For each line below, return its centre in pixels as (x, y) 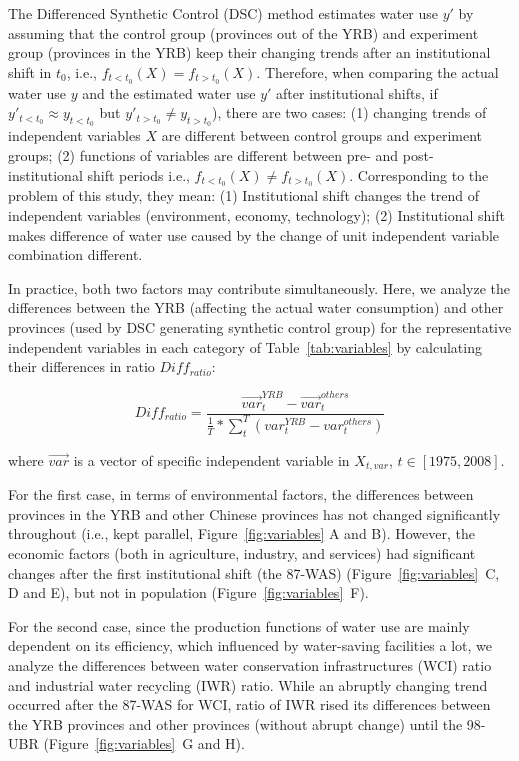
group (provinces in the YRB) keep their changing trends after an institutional (249, 52)
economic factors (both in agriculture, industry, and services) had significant (242, 552)
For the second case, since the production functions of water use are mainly (239, 625)
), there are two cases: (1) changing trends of (349, 112)
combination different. (75, 254)
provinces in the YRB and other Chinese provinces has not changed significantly (254, 513)
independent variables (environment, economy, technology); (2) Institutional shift (256, 215)
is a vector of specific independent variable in (211, 459)
